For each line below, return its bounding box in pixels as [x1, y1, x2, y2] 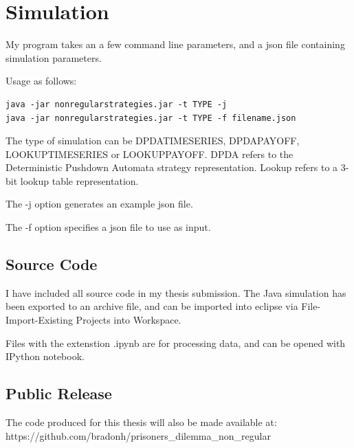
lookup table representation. [20, 173, 139, 188]
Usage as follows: [5, 74, 77, 88]
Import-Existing [5, 313, 73, 327]
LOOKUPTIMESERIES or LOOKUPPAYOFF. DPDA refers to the [5, 146, 294, 161]
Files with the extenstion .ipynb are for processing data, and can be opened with [5, 335, 346, 350]
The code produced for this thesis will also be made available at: [5, 415, 277, 429]
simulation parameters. [5, 50, 102, 65]
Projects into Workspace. [76, 313, 181, 327]
